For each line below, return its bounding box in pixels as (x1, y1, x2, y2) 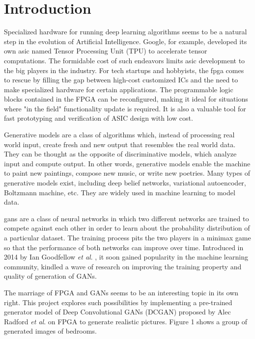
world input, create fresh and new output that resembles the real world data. (4, 139, 236, 149)
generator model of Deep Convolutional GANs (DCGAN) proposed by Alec (4, 307, 231, 317)
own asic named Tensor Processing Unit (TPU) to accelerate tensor (4, 46, 207, 56)
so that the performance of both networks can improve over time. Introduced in (4, 242, 244, 252)
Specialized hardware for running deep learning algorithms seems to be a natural (4, 26, 247, 37)
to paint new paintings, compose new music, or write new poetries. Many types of (4, 168, 250, 178)
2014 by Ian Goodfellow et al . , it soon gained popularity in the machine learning (4, 252, 248, 262)
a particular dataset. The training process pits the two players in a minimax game (4, 233, 251, 242)
